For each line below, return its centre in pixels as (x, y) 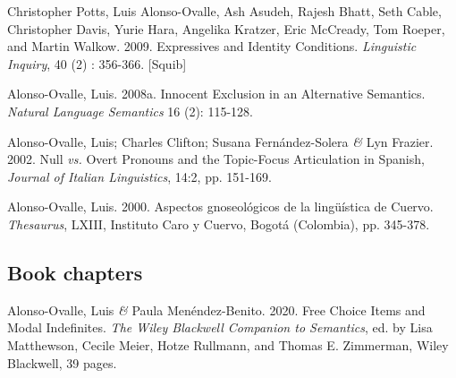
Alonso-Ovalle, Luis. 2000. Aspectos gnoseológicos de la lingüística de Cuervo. (220, 206)
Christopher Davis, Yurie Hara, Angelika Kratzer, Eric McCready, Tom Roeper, (226, 28)
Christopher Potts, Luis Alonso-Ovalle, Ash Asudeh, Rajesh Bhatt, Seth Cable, (224, 11)
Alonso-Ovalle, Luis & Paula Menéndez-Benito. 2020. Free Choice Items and (216, 309)
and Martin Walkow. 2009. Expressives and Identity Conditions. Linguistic (212, 46)
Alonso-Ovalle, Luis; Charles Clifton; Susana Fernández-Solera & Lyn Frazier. (220, 141)
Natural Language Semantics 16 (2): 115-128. (130, 111)
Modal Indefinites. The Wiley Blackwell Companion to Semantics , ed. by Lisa (220, 327)
